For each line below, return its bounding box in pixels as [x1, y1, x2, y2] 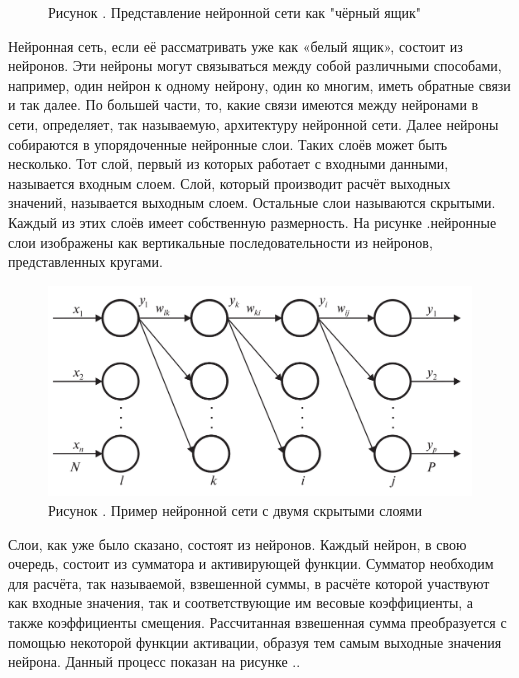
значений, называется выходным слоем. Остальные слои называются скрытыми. [8, 192, 496, 213]
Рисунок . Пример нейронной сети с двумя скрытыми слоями [48, 500, 422, 521]
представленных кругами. [8, 251, 163, 272]
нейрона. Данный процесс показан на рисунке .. [8, 651, 301, 672]
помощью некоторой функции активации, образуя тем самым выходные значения [8, 631, 502, 652]
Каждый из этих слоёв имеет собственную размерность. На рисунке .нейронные [8, 211, 497, 232]
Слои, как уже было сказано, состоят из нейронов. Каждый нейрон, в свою [8, 533, 467, 554]
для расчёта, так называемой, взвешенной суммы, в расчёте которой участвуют [8, 572, 490, 593]
